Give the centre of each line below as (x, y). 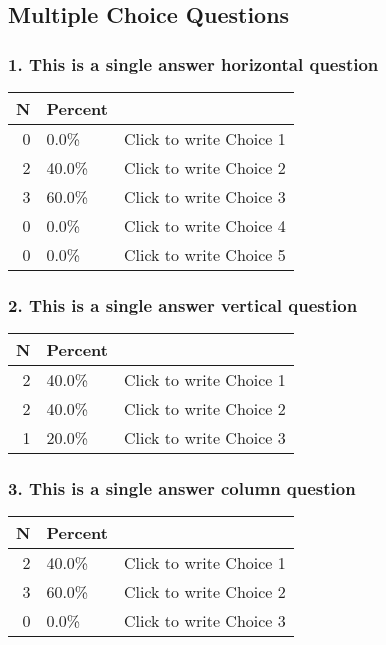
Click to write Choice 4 (204, 225)
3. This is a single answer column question (182, 488)
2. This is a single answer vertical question (183, 304)
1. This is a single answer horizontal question (193, 63)
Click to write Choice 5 (204, 254)
